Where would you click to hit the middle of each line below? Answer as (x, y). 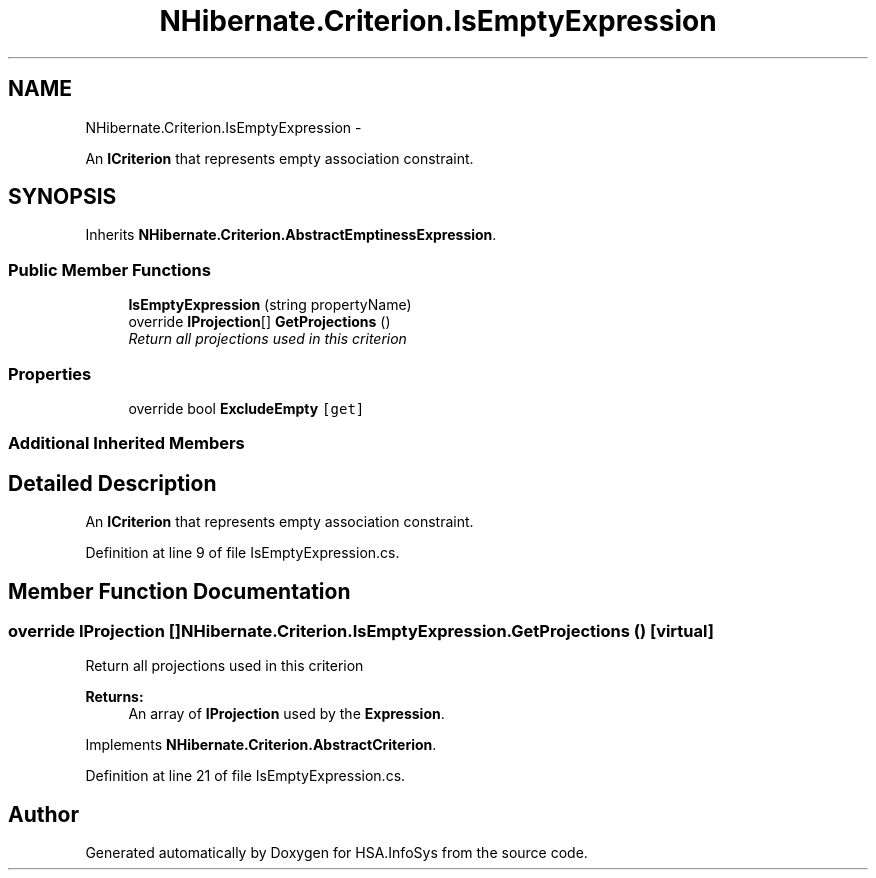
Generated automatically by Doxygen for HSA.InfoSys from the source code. (336, 853)
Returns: (114, 697)
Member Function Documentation (179, 591)
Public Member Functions (109, 269)
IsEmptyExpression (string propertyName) (270, 305)
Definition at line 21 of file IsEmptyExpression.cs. (245, 776)
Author (43, 814)
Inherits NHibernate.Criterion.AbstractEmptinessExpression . (291, 235)
